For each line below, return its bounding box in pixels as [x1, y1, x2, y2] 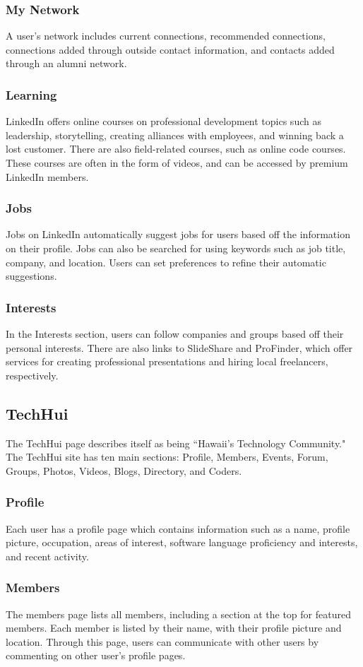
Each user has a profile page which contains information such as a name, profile [6, 521, 350, 536]
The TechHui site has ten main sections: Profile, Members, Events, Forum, [6, 449, 328, 464]
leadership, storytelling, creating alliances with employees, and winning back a [6, 127, 344, 142]
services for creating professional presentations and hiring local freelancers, [6, 354, 328, 369]
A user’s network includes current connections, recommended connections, [6, 28, 326, 43]
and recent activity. [6, 548, 89, 563]
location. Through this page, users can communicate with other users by [6, 634, 319, 649]
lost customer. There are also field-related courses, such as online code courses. [6, 141, 346, 156]
